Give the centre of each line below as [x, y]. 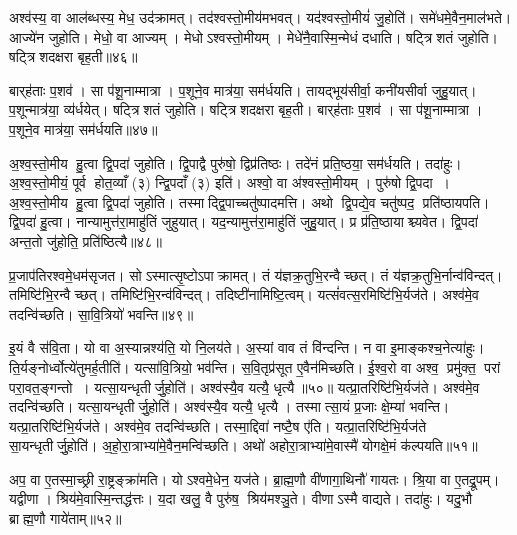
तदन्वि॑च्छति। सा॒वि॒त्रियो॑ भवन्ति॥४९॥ [101, 313]
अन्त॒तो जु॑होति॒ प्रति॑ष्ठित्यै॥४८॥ [85, 240]
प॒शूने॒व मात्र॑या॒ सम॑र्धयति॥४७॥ [83, 128]
